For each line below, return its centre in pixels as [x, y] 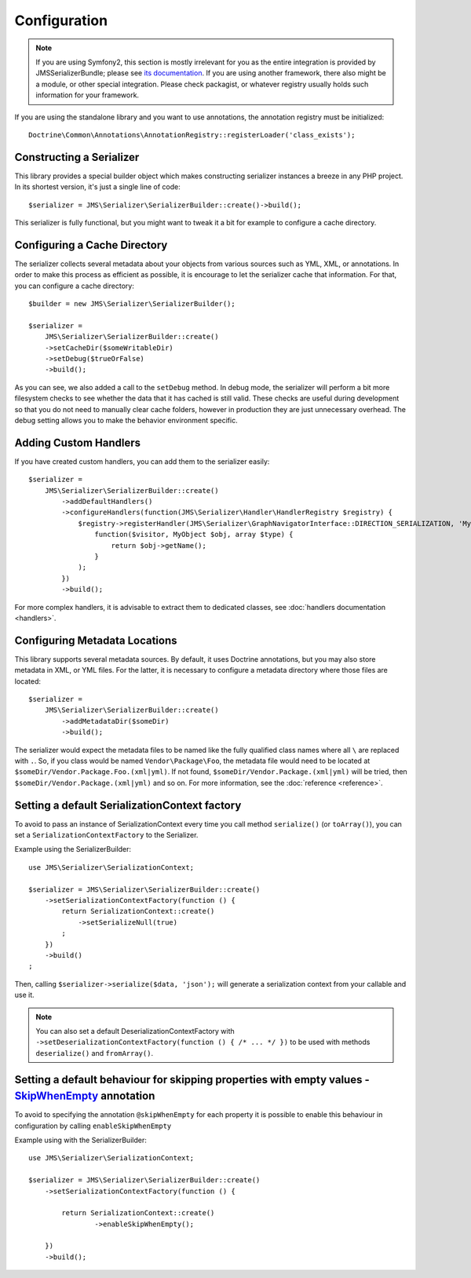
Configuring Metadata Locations [96, 640]
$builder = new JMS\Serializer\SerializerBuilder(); [132, 304]
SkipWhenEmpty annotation [85, 1096]
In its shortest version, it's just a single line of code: [97, 187]
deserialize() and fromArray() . [94, 1053]
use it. [24, 995]
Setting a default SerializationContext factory [128, 805]
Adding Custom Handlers [78, 442]
